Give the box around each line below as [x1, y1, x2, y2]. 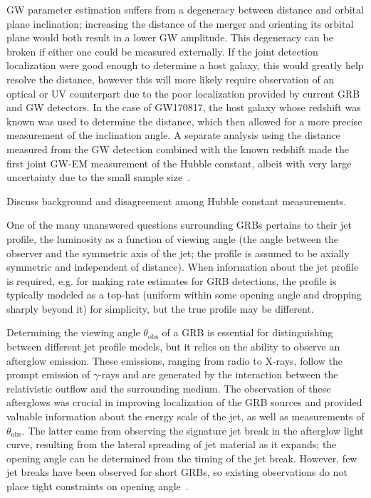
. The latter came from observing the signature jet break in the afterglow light [21, 422, 364, 437]
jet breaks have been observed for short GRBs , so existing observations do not [6, 465, 348, 479]
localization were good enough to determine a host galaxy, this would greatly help [6, 58, 364, 73]
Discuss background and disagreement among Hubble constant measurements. [6, 193, 347, 208]
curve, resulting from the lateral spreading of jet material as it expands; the [6, 437, 337, 452]
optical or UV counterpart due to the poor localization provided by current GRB [6, 85, 360, 100]
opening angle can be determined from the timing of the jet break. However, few [6, 450, 357, 465]
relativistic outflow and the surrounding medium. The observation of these [6, 380, 331, 395]
